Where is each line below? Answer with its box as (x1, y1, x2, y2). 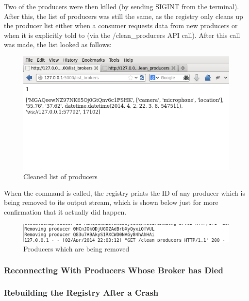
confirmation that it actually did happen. (4, 206, 127, 217)
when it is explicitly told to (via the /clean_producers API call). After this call (4, 30, 240, 40)
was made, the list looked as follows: (4, 39, 112, 50)
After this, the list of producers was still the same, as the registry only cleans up (4, 11, 243, 21)
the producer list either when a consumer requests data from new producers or (4, 20, 238, 31)
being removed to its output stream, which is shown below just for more (4, 197, 218, 207)
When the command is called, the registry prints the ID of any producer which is (4, 187, 245, 198)
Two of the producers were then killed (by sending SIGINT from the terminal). (4, 1, 239, 11)
